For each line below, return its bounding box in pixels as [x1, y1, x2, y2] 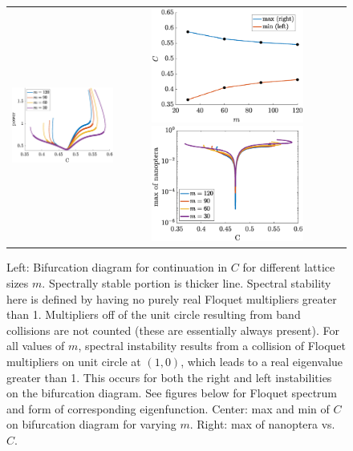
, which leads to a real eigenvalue [181, 353, 343, 370]
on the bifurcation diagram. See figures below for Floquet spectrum [6, 385, 338, 401]
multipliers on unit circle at [6, 353, 141, 370]
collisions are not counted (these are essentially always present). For [6, 321, 340, 338]
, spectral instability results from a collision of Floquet [78, 337, 346, 354]
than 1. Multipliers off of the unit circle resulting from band [6, 306, 301, 323]
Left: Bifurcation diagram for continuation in [6, 259, 228, 276]
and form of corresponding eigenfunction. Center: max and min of [6, 400, 330, 417]
